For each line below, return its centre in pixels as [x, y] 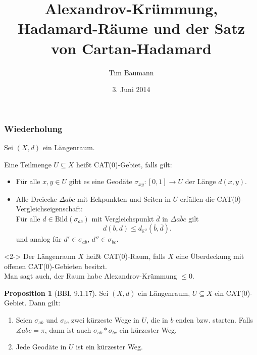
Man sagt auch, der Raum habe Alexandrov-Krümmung [91, 276]
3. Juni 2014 [131, 89]
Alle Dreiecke [36, 198]
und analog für [39, 239]
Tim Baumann [131, 72]
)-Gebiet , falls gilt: [144, 164]
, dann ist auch [68, 329]
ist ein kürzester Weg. [109, 347]
